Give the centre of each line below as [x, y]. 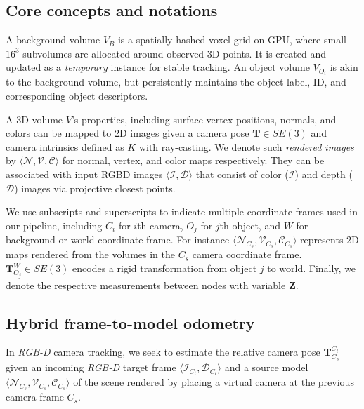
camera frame [35, 397]
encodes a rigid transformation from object [165, 268]
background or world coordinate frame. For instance [118, 240]
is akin [344, 67]
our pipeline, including [54, 225]
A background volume [53, 40]
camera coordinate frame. [247, 254]
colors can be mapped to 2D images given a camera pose [128, 133]
